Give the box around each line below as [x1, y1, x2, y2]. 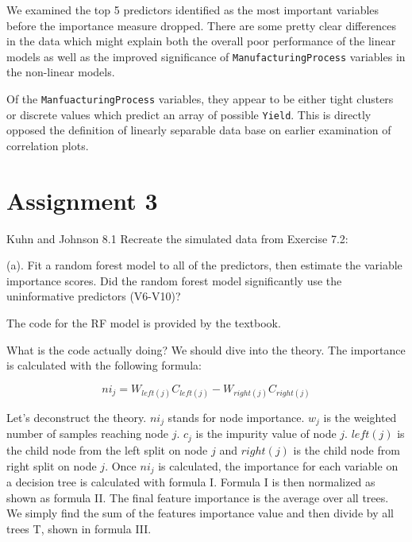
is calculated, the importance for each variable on [158, 457, 399, 474]
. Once [105, 457, 137, 474]
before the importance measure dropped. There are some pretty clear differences [6, 17, 396, 33]
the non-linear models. [6, 64, 115, 80]
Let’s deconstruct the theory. [6, 409, 147, 425]
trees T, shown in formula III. [6, 520, 152, 536]
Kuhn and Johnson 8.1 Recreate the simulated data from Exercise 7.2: [6, 230, 348, 246]
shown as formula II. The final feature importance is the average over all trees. [6, 489, 389, 505]
